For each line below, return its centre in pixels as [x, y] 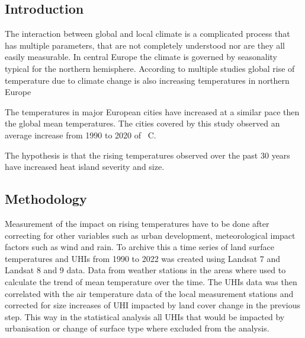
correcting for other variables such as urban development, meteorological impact [150, 235]
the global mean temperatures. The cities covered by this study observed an [142, 123]
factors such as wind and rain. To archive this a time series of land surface [139, 247]
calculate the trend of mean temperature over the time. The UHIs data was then [151, 281]
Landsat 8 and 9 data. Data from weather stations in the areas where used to [145, 270]
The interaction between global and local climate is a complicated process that [147, 34]
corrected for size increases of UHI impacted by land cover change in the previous [153, 305]
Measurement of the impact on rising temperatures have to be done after [137, 223]
